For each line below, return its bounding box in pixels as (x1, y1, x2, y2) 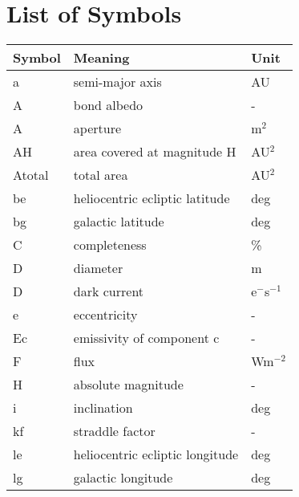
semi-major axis (73, 72, 162, 92)
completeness (73, 235, 147, 255)
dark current (73, 282, 144, 301)
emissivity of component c (73, 328, 220, 348)
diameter (73, 259, 123, 278)
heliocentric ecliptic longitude (73, 445, 239, 464)
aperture (73, 119, 122, 138)
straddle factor (73, 422, 156, 441)
